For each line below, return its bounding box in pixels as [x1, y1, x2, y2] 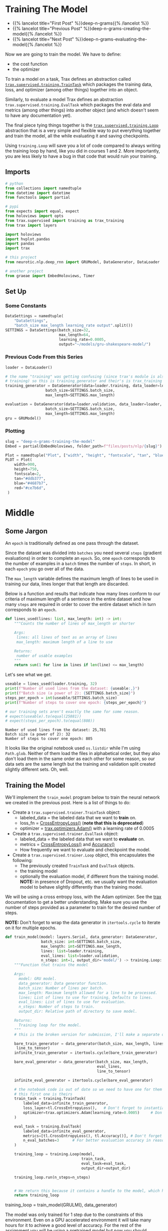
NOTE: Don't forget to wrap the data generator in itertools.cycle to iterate [5, 920, 160, 926]
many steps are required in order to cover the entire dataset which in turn [5, 601, 156, 607]
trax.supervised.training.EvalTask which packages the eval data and [5, 101, 151, 107]
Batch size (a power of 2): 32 [5, 732, 70, 737]
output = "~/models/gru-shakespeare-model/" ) [58, 341, 151, 347]
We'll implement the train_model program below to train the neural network [5, 794, 160, 800]
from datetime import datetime [5, 190, 70, 195]
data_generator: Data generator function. [18, 980, 108, 986]
